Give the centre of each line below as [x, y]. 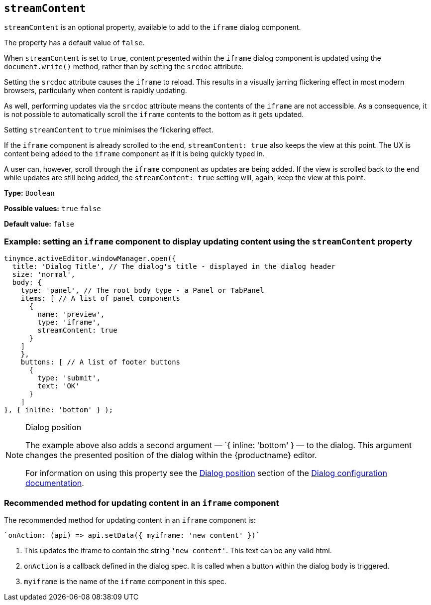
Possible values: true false [53, 209]
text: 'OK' [58, 386]
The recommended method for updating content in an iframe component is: [130, 520]
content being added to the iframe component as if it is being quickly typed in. [134, 154]
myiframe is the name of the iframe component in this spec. [125, 581]
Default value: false [39, 224]
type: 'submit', [69, 378]
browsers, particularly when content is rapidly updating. [96, 91]
